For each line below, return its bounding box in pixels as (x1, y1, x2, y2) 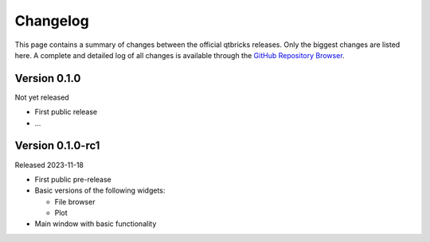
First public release (34, 107, 98, 117)
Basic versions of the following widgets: (34, 185, 166, 195)
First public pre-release (34, 174, 111, 184)
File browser (54, 197, 96, 206)
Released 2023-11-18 (14, 160, 84, 170)
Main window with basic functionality (34, 219, 157, 228)
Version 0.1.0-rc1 (14, 139, 100, 153)
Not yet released (14, 92, 69, 102)
